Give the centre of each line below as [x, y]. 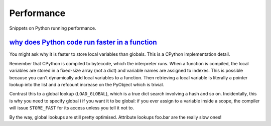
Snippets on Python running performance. [53, 28]
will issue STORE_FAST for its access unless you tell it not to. [72, 108]
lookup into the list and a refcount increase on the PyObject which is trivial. [87, 85]
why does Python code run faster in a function [83, 42]
